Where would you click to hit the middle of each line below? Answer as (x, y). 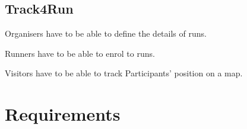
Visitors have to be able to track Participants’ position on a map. (124, 73)
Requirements (63, 114)
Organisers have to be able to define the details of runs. (106, 33)
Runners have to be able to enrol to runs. (80, 53)
